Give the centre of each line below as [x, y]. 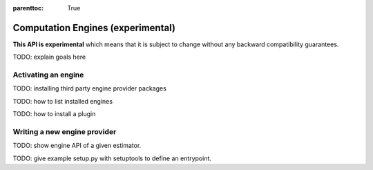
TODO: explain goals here [49, 57]
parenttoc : [28, 8]
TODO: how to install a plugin [54, 114]
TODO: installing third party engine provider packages [90, 88]
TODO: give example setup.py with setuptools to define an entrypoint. [112, 158]
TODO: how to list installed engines [63, 101]
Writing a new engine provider [65, 131]
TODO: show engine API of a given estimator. [77, 146]
